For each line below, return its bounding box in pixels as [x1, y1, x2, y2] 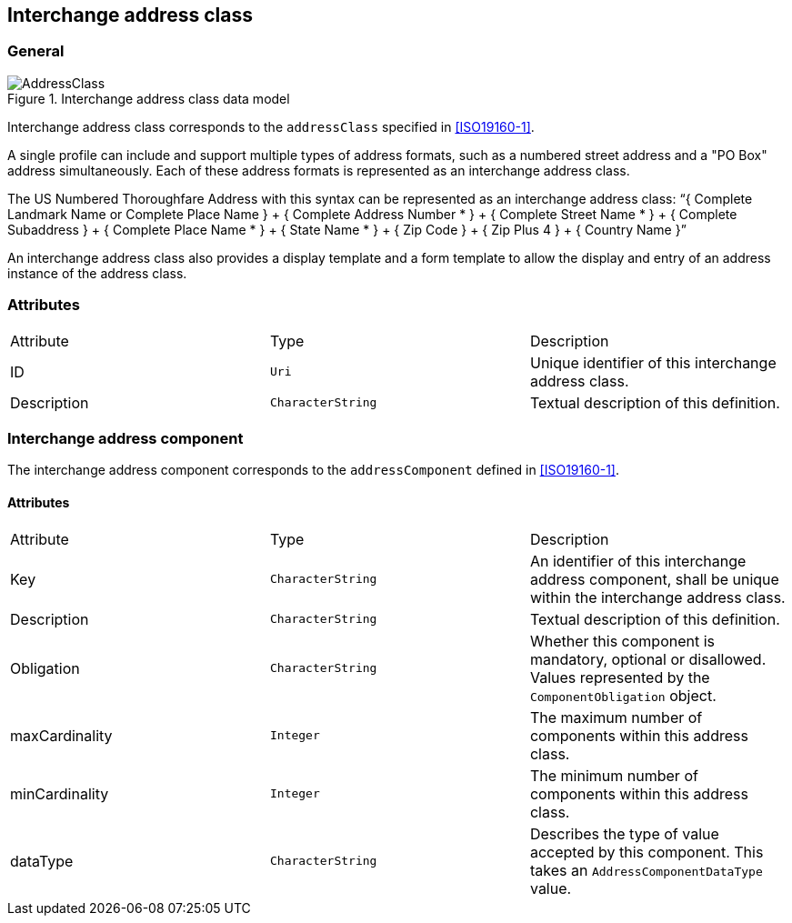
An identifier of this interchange [529, 551, 747, 570]
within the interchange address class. [529, 587, 786, 607]
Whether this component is [529, 631, 716, 650]
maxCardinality [10, 726, 113, 745]
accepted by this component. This [529, 842, 764, 861]
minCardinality [10, 784, 109, 803]
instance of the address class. [7, 265, 187, 281]
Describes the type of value [529, 824, 719, 843]
